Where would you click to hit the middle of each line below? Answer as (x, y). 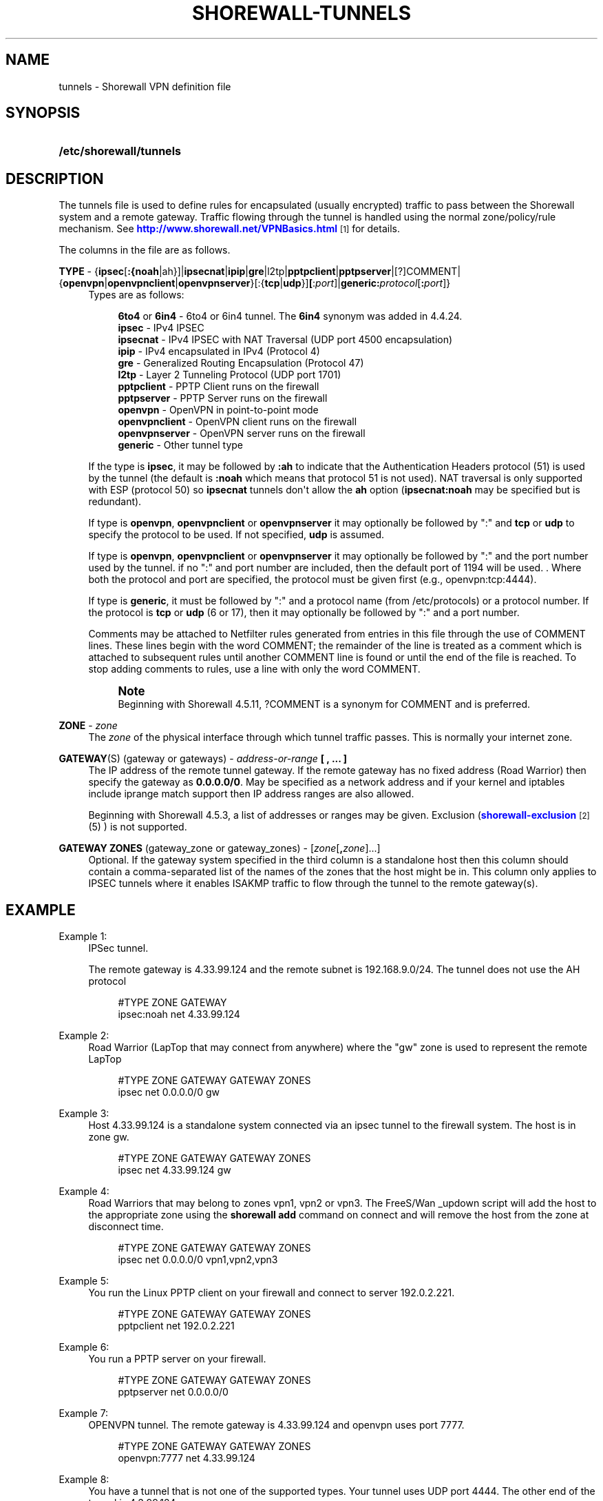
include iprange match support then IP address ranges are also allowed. (251, 794)
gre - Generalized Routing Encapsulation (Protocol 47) (241, 363)
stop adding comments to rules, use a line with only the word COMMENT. (254, 669)
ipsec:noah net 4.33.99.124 (179, 1014)
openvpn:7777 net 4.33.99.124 (187, 1458)
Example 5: (84, 1281)
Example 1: (83, 937)
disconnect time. (126, 1227)
